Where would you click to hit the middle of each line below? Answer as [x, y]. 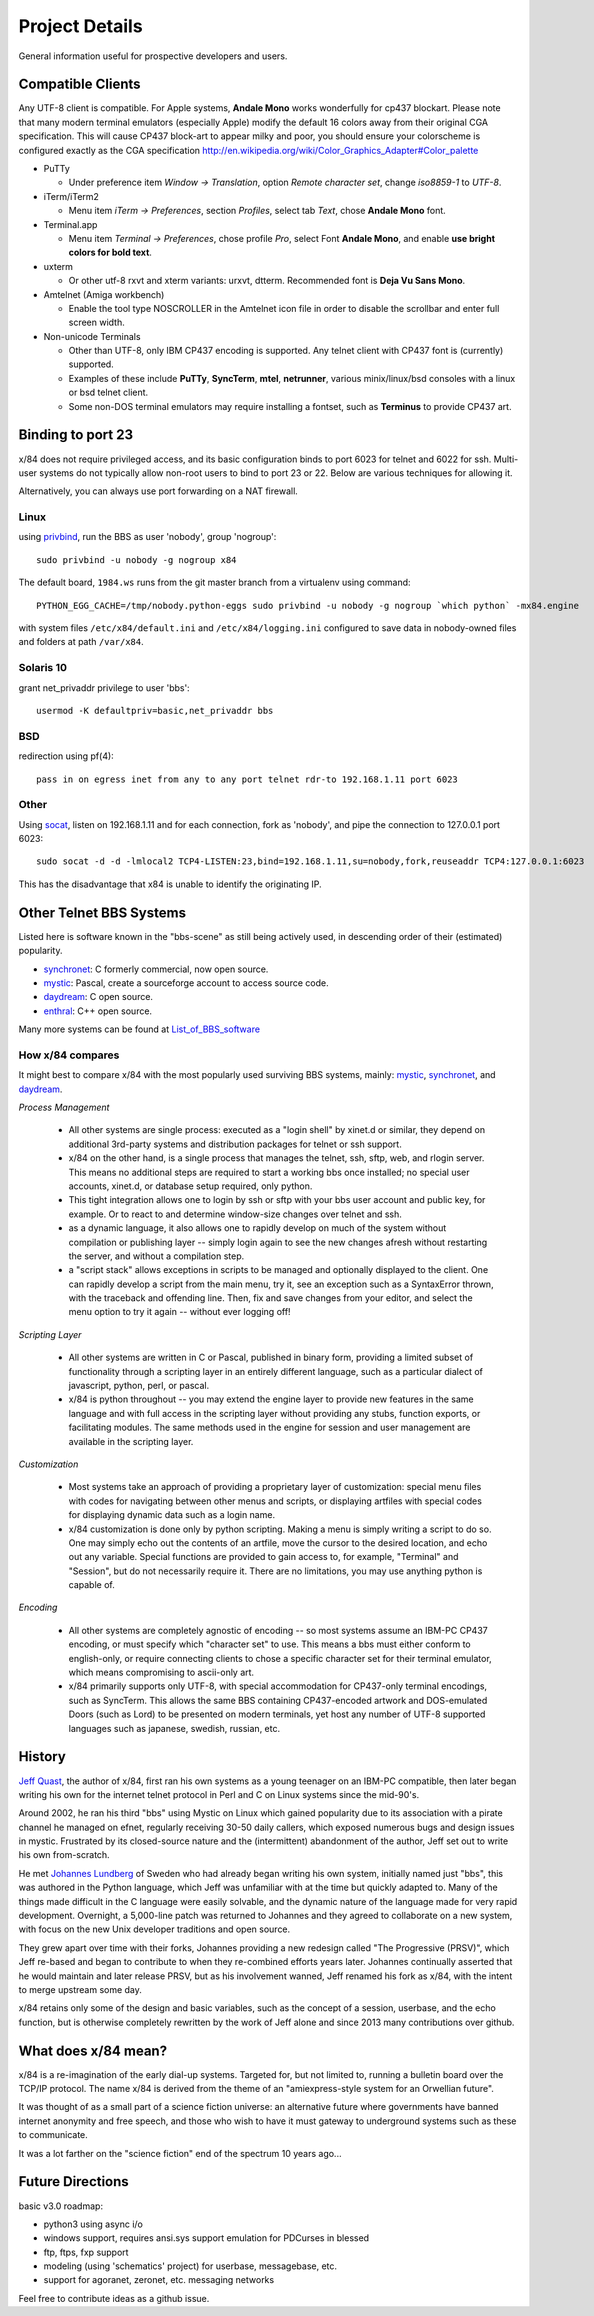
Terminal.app [70, 224]
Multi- [506, 459]
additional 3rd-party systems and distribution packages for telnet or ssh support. [235, 1144]
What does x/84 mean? [93, 2050]
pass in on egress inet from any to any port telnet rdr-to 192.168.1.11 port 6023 [247, 779]
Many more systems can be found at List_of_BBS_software [139, 1029]
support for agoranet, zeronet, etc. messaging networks [159, 2280]
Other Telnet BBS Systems [102, 912]
